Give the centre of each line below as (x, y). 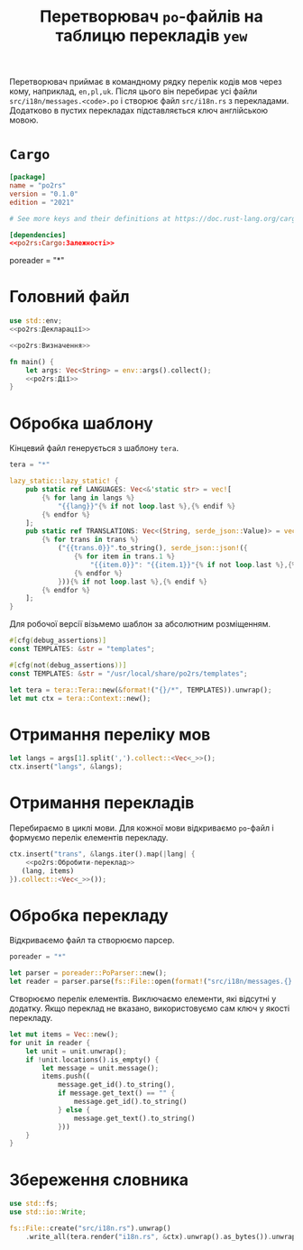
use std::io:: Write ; (48, 1212)
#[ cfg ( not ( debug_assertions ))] (68, 665)
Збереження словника (99, 1180)
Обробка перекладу (89, 915)
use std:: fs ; (34, 1204)
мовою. (24, 120)
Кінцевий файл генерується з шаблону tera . (94, 448)
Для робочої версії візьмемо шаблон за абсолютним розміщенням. (140, 624)
